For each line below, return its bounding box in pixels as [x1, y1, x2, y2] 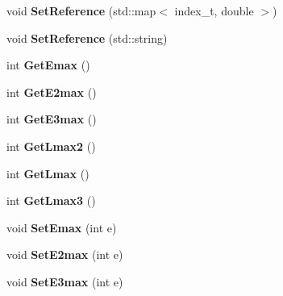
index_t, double [174, 2, 254, 19]
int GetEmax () [6, 56, 90, 73]
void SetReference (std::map [6, 2, 156, 19]
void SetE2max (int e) [6, 246, 123, 263]
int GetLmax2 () [6, 137, 96, 154]
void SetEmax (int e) [6, 219, 117, 236]
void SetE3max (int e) [6, 273, 123, 290]
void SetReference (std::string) [6, 29, 168, 46]
